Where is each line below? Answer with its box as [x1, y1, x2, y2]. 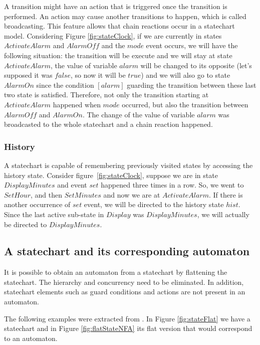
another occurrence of [4, 199, 71, 210]
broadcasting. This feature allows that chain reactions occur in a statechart [4, 21, 235, 31]
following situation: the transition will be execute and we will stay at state [4, 50, 232, 60]
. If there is [208, 189, 243, 200]
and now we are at [103, 189, 160, 200]
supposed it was [4, 70, 53, 80]
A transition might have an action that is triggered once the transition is [4, 1, 227, 11]
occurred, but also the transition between [122, 99, 248, 109]
